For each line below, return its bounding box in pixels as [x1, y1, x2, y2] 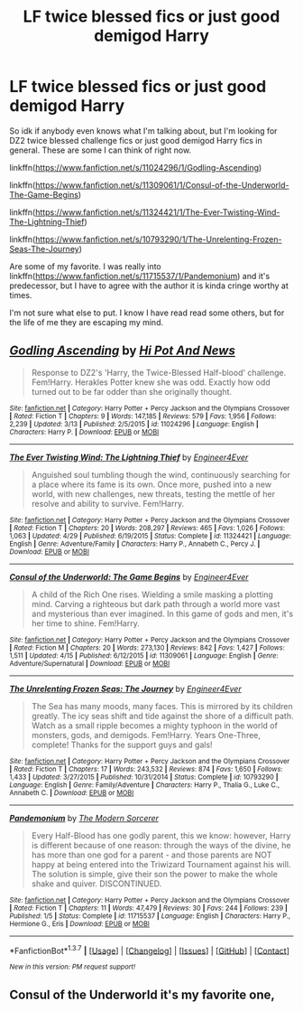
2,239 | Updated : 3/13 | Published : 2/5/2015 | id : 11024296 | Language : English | [9, 419, 259, 428]
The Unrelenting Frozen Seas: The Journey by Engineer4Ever [9, 683, 242, 694]
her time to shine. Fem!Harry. [31, 617, 140, 629]
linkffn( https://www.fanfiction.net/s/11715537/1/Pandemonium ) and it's [9, 270, 271, 281]
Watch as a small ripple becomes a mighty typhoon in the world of [31, 720, 278, 731]
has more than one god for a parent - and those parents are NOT [31, 849, 272, 860]
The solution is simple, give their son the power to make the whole [31, 868, 278, 879]
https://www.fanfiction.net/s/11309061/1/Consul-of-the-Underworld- [34, 179, 289, 191]
